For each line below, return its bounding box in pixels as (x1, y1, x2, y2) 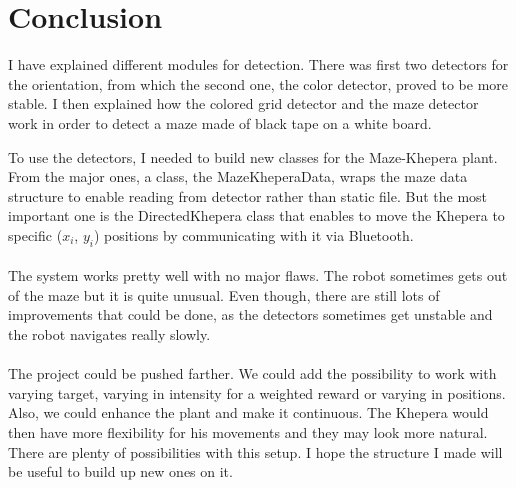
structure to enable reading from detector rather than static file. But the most (8, 185, 488, 206)
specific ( (8, 224, 63, 245)
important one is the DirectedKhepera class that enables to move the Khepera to (8, 205, 505, 226)
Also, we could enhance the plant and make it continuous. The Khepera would (8, 402, 489, 423)
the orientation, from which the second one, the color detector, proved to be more (8, 73, 509, 94)
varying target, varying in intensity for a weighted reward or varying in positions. (8, 382, 506, 403)
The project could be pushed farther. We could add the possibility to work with (8, 363, 497, 384)
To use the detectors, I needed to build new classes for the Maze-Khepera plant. (8, 146, 498, 167)
